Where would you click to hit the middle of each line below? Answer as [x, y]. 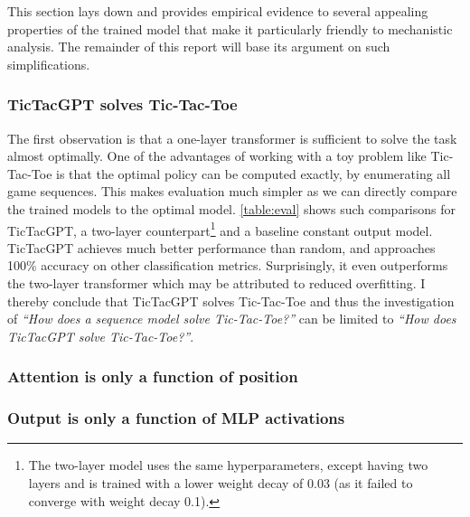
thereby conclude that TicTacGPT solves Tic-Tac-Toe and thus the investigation [231, 301]
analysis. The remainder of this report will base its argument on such [199, 47]
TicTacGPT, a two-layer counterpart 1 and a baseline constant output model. [220, 229]
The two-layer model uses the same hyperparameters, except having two [228, 465]
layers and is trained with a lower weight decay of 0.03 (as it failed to [221, 483]
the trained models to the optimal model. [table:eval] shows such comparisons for [232, 208]
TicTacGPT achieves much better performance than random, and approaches [221, 247]
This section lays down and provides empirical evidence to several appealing [218, 11]
